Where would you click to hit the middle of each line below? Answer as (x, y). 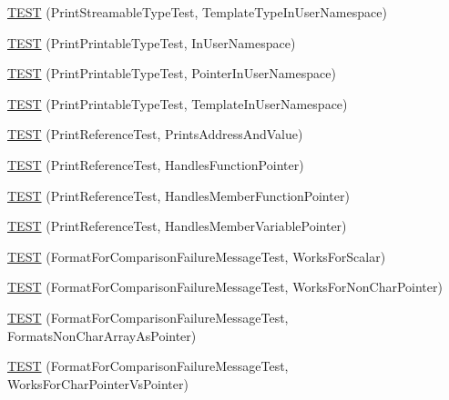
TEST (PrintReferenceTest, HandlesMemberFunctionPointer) (179, 195)
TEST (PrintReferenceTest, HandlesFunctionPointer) (156, 164)
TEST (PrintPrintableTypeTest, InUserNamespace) (152, 42)
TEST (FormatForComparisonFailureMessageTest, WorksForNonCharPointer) (225, 287)
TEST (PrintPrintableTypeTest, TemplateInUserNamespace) (178, 103)
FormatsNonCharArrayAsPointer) (102, 335)
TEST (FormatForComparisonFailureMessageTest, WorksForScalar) (197, 256)
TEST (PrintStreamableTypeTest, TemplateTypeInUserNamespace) (197, 12)
